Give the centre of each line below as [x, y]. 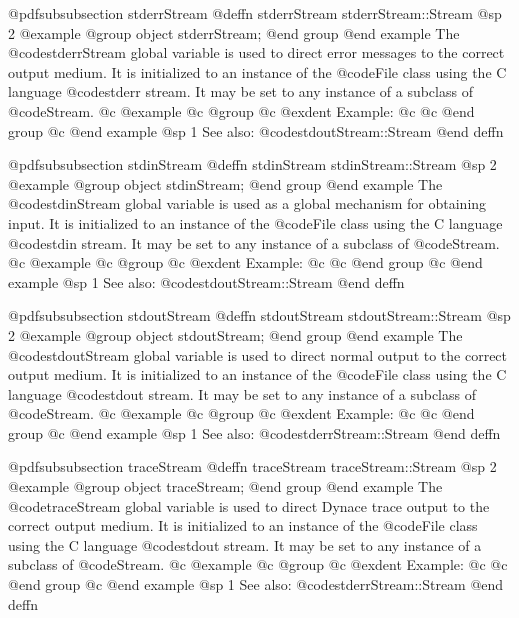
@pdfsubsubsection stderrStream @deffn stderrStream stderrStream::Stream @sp [255, 13]
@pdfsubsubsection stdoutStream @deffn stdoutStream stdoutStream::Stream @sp [259, 315]
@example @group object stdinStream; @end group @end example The [225, 183]
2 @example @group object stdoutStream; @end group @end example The [235, 334]
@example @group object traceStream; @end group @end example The [225, 486]
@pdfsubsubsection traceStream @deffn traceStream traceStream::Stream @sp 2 [252, 466]
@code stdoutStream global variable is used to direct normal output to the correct [258, 354]
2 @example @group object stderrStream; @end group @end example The [234, 32]
